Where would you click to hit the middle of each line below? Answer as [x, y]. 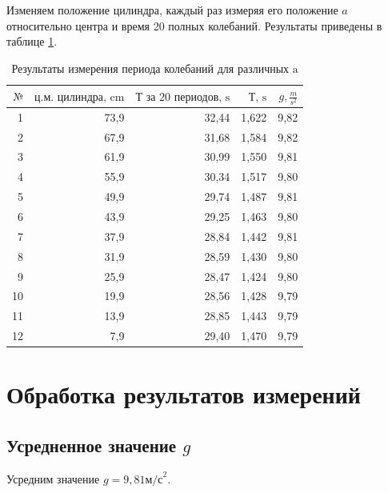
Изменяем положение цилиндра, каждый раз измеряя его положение [172, 10]
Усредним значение [53, 478]
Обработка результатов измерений [184, 394]
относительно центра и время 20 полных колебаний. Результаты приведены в [194, 25]
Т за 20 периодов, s [183, 97]
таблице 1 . [32, 41]
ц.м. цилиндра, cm [80, 97]
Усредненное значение [92, 445]
